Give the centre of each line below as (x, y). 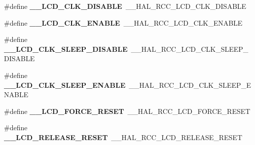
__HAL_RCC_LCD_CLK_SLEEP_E (190, 85)
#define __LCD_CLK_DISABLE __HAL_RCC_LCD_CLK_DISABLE (125, 6)
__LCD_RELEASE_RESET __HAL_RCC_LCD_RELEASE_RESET (123, 137)
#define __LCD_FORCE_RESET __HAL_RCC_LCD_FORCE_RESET (127, 111)
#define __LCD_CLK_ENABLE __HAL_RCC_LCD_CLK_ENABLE (123, 22)
